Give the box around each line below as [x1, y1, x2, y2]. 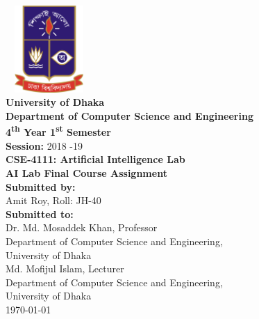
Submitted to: [6, 206, 74, 221]
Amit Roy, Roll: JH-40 [6, 193, 101, 208]
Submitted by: [6, 179, 76, 194]
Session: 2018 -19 [6, 138, 83, 153]
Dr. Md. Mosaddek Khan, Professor [6, 220, 158, 235]
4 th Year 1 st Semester [6, 123, 111, 139]
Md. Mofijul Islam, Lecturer [6, 261, 124, 276]
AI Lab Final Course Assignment [6, 165, 167, 180]
